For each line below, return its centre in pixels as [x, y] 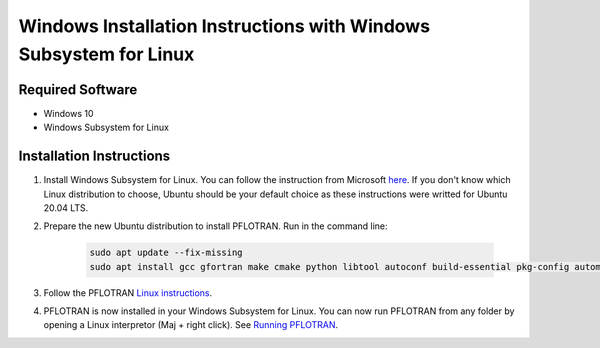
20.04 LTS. [66, 207]
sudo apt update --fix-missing [166, 253]
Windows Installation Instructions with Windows [224, 26]
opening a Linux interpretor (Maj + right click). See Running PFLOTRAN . [191, 325]
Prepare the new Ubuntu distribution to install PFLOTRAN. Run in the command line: [216, 226]
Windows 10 [68, 113]
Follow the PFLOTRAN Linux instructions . [128, 292]
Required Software [78, 89]
